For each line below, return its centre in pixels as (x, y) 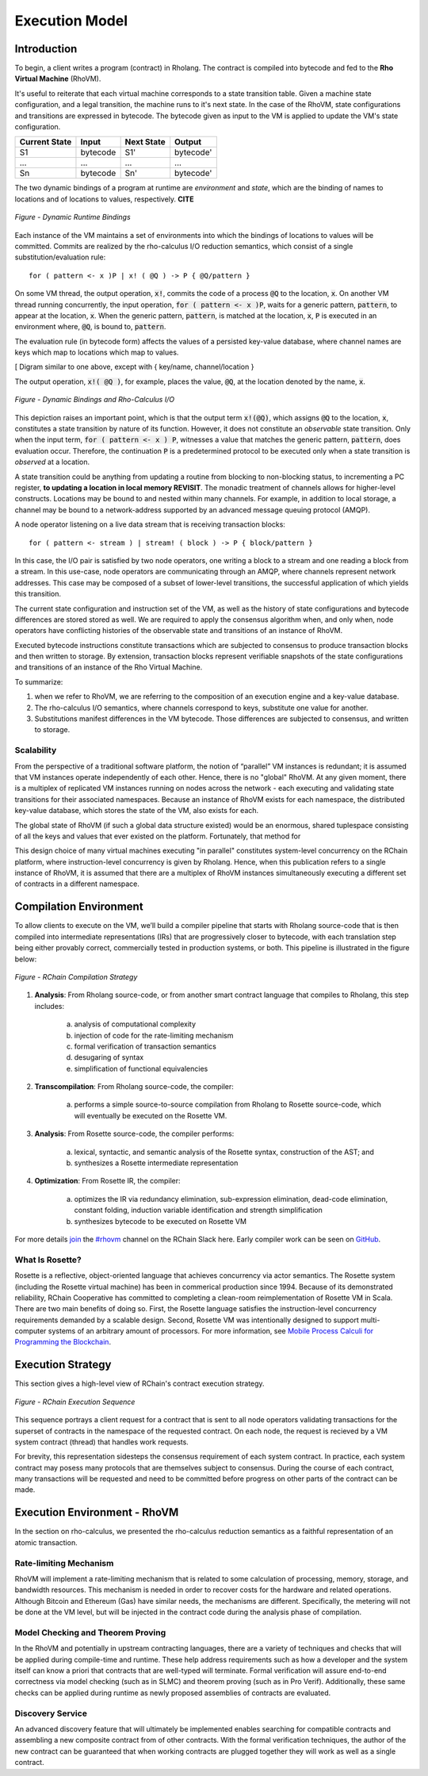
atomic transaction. (46, 1542)
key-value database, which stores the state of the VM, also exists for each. (137, 811)
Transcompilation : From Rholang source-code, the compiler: (134, 1087)
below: (26, 959)
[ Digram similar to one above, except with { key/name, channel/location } (134, 367)
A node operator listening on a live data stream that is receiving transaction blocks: (150, 524)
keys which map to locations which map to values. (97, 352)
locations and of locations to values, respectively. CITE (104, 199)
